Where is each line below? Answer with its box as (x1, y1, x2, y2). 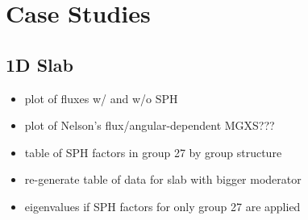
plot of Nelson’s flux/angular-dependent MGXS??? (24, 117, 275, 134)
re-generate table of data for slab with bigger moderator (24, 171, 302, 188)
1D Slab (6, 52, 73, 77)
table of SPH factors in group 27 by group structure (24, 143, 282, 160)
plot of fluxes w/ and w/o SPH (24, 89, 178, 106)
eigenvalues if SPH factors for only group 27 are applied (24, 197, 301, 214)
